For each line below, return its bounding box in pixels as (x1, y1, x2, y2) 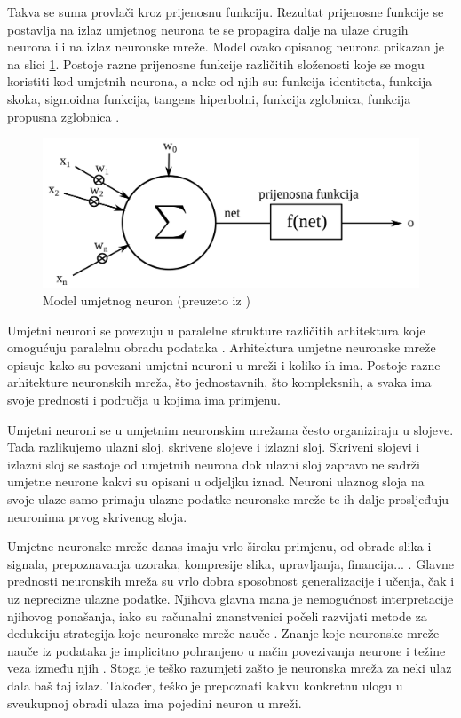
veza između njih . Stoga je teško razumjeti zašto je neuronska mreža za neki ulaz (7, 659, 452, 677)
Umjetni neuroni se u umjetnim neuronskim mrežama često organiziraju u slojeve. (7, 420, 454, 438)
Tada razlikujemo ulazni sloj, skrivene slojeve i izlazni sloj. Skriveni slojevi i (7, 438, 420, 456)
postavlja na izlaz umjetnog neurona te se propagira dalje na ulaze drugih (7, 20, 409, 38)
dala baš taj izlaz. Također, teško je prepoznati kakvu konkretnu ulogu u (7, 675, 403, 694)
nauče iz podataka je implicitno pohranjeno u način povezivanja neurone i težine (7, 641, 446, 659)
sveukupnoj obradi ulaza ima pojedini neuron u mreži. (7, 693, 302, 712)
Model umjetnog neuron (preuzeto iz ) (43, 291, 250, 310)
